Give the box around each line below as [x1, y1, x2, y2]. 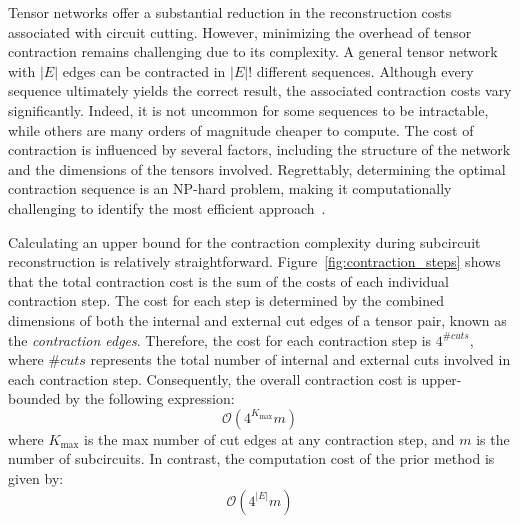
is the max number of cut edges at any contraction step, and [84, 428, 455, 449]
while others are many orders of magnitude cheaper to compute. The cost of [8, 119, 474, 140]
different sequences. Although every [256, 60, 474, 81]
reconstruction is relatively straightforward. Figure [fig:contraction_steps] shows [8, 251, 501, 272]
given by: [8, 468, 64, 489]
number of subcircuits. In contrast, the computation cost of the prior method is [8, 448, 495, 469]
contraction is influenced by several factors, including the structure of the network [8, 139, 511, 160]
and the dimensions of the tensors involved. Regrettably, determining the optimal [8, 158, 506, 179]
